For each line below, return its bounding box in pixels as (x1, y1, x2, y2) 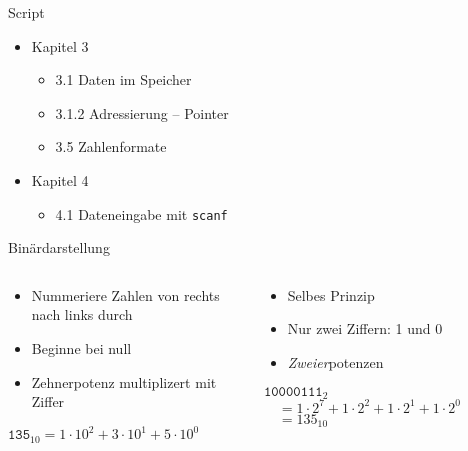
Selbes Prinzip (287, 284, 375, 305)
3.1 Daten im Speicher (55, 69, 192, 90)
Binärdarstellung (8, 237, 110, 258)
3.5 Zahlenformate (55, 136, 167, 157)
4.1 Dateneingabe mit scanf (55, 203, 228, 224)
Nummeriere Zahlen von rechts (31, 284, 220, 305)
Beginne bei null (31, 338, 132, 358)
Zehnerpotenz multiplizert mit (31, 371, 217, 392)
